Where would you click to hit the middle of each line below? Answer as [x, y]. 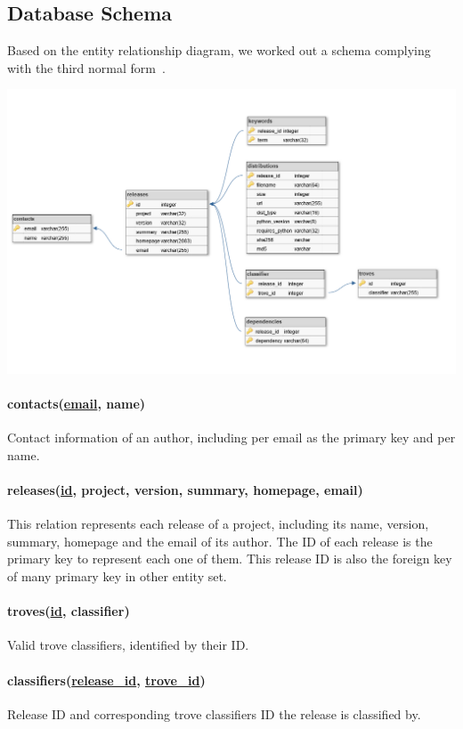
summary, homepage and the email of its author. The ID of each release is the [220, 541]
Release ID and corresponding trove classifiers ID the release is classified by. [214, 713]
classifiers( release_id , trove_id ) [106, 680]
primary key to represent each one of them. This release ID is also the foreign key [230, 559]
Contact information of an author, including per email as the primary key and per [231, 437]
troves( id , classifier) [69, 611]
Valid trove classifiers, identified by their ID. [128, 645]
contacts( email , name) [77, 403]
